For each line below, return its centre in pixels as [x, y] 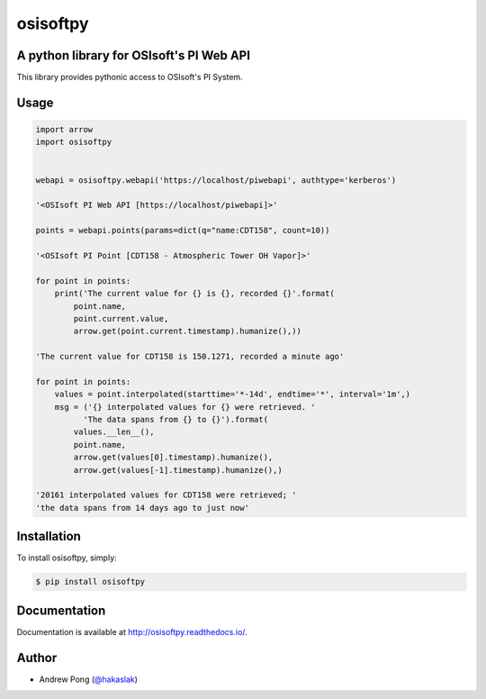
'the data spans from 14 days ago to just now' [142, 508]
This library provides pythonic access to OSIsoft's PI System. [130, 77]
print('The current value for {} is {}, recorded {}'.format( [194, 294]
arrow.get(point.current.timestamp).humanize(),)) [187, 331]
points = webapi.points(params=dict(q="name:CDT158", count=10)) [183, 231]
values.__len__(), [114, 432]
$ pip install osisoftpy [90, 582]
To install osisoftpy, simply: [67, 558]
